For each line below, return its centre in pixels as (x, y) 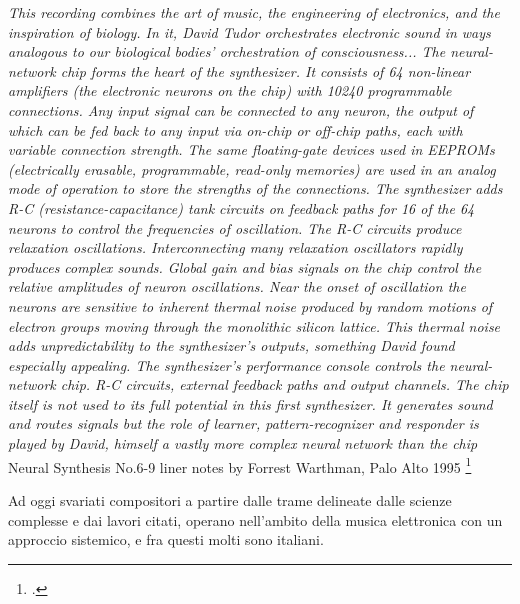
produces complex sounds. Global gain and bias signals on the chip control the (245, 266)
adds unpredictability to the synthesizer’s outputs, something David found (231, 345)
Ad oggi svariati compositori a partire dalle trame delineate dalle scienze (230, 499)
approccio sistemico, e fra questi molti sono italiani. (166, 539)
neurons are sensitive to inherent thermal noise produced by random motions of (250, 305)
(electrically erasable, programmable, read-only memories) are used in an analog (252, 168)
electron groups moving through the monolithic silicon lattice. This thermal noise (254, 325)
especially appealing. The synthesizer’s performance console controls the (226, 364)
